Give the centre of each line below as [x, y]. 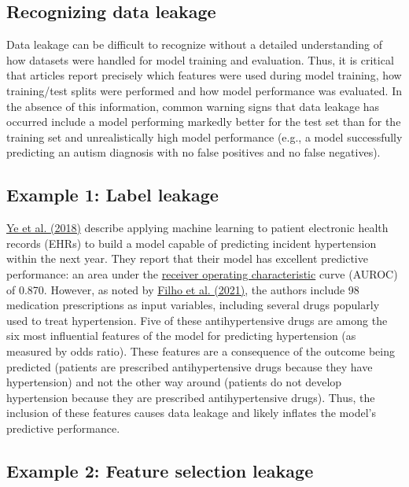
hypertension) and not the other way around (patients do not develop [174, 382]
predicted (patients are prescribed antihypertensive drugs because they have [190, 366]
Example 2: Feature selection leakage [160, 470]
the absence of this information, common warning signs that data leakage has [193, 106]
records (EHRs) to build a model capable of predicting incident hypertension [192, 243]
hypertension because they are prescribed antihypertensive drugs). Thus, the [191, 397]
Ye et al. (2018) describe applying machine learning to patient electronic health [197, 228]
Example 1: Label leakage [112, 195]
